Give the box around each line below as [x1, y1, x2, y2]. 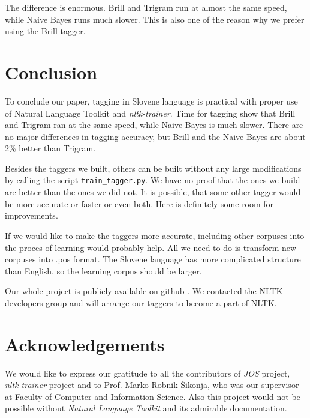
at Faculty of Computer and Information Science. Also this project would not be [5, 390, 300, 402]
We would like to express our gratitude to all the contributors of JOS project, [5, 366, 290, 379]
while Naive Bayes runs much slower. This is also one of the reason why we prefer [5, 13, 305, 25]
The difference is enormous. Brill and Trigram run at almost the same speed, [5, 1, 287, 13]
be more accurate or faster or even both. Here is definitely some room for [5, 197, 274, 210]
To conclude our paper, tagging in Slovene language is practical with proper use [5, 94, 298, 107]
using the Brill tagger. [5, 25, 86, 37]
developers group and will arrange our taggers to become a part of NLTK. [5, 296, 277, 309]
